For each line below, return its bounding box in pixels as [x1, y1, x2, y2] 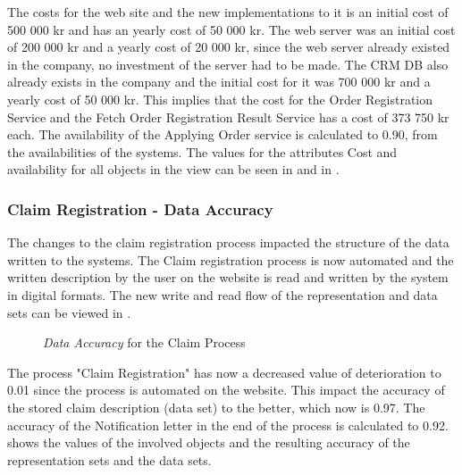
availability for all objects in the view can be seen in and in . [7, 160, 340, 179]
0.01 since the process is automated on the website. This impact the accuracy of [7, 380, 445, 399]
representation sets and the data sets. [7, 450, 212, 469]
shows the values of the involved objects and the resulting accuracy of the [7, 433, 410, 452]
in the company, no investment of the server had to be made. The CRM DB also [7, 54, 449, 73]
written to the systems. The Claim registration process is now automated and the [7, 250, 454, 269]
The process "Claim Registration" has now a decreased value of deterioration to [7, 362, 441, 381]
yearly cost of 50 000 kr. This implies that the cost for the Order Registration [7, 89, 433, 108]
